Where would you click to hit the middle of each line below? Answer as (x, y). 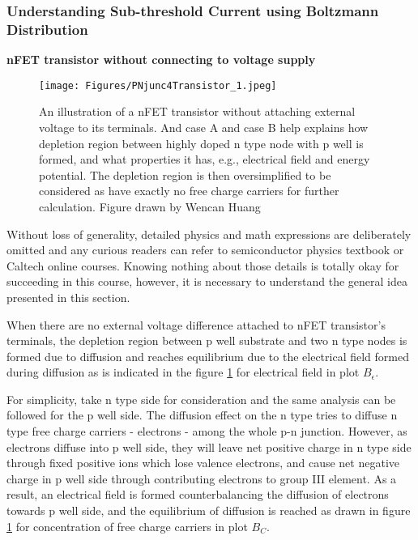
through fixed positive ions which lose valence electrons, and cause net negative (203, 463)
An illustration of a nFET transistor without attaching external (197, 111)
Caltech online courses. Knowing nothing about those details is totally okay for (203, 265)
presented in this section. (68, 297)
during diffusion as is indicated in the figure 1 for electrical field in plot (183, 372)
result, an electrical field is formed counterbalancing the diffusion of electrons (198, 494)
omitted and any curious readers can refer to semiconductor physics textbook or (205, 250)
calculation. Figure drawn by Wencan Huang (150, 206)
